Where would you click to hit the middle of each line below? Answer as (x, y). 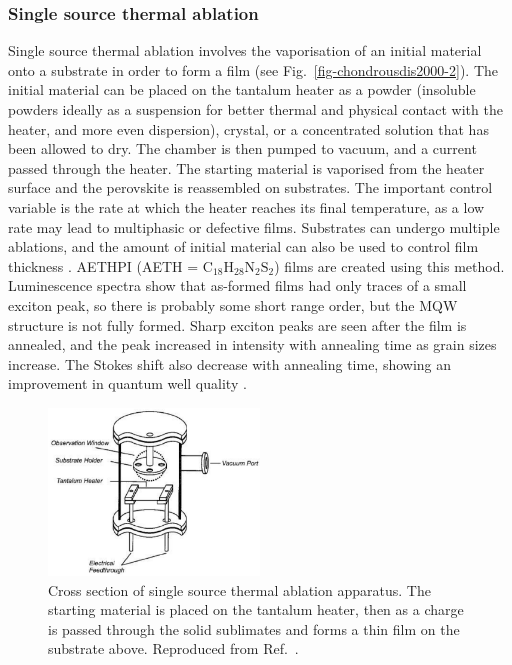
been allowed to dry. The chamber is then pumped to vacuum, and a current (242, 148)
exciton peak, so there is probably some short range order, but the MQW (233, 304)
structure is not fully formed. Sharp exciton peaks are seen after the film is (237, 324)
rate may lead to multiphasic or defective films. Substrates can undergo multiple (254, 226)
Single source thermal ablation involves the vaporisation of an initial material (245, 50)
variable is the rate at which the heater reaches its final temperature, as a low (246, 206)
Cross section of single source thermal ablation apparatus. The (239, 589)
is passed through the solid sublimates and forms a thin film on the (254, 628)
